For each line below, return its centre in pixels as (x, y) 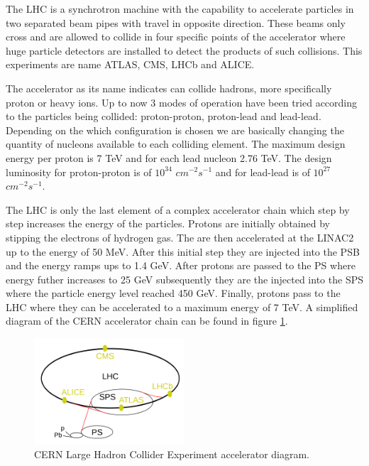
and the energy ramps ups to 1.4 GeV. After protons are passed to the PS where (181, 265)
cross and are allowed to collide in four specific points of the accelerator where (176, 37)
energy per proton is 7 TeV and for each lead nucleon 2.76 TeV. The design (169, 157)
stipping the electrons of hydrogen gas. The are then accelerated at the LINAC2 (180, 237)
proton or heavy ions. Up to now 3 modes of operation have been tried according (182, 102)
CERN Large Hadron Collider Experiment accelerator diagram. (172, 454)
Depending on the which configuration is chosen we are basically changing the (175, 130)
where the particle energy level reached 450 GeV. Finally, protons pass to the (173, 293)
